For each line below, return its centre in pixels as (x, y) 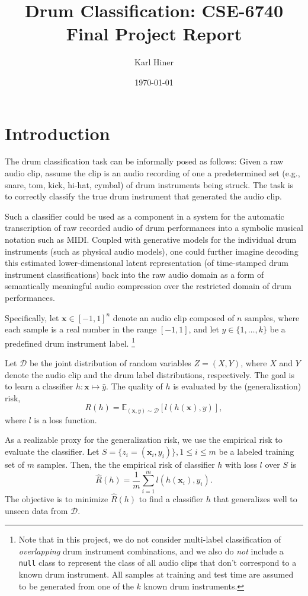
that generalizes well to (255, 499)
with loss (241, 465)
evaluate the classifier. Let (52, 451)
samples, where (272, 317)
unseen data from (36, 510)
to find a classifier (171, 499)
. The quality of (134, 386)
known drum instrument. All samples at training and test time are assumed (156, 574)
